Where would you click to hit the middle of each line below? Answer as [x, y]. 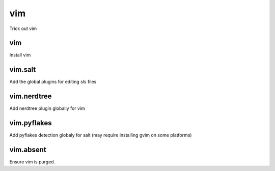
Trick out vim [23, 28]
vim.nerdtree [31, 96]
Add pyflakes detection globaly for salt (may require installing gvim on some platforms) [101, 135]
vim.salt [23, 69]
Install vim [20, 55]
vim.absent [28, 149]
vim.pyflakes [31, 123]
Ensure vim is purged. [32, 162]
